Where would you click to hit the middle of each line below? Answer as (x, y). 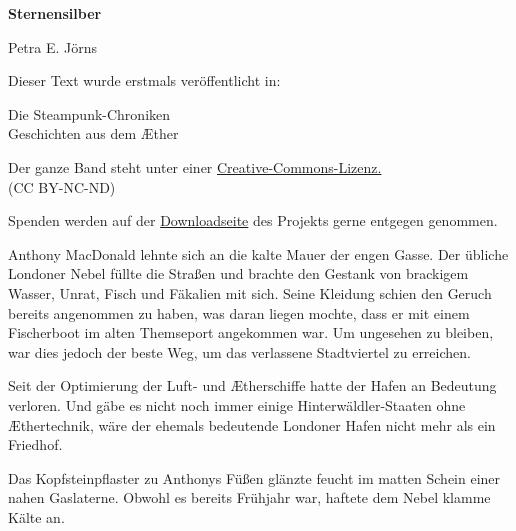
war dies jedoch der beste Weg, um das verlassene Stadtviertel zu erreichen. (239, 351)
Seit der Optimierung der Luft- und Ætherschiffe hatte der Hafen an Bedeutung (252, 385)
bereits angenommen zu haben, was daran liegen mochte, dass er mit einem (239, 312)
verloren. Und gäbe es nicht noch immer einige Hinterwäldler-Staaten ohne (237, 404)
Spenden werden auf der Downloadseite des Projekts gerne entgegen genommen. (253, 220)
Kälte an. (36, 516)
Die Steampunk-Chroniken (89, 113)
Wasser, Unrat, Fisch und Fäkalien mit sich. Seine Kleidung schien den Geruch (250, 292)
